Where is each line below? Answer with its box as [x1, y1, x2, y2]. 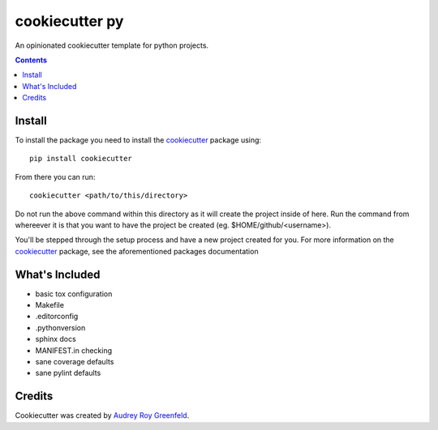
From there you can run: [15, 172, 96, 181]
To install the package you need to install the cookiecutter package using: [15, 135, 262, 145]
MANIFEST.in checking [35, 345, 113, 355]
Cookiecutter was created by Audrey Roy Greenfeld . [15, 411, 190, 420]
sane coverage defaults [35, 357, 114, 366]
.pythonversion [35, 322, 86, 332]
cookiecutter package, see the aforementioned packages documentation [15, 246, 259, 256]
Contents [15, 55, 48, 65]
